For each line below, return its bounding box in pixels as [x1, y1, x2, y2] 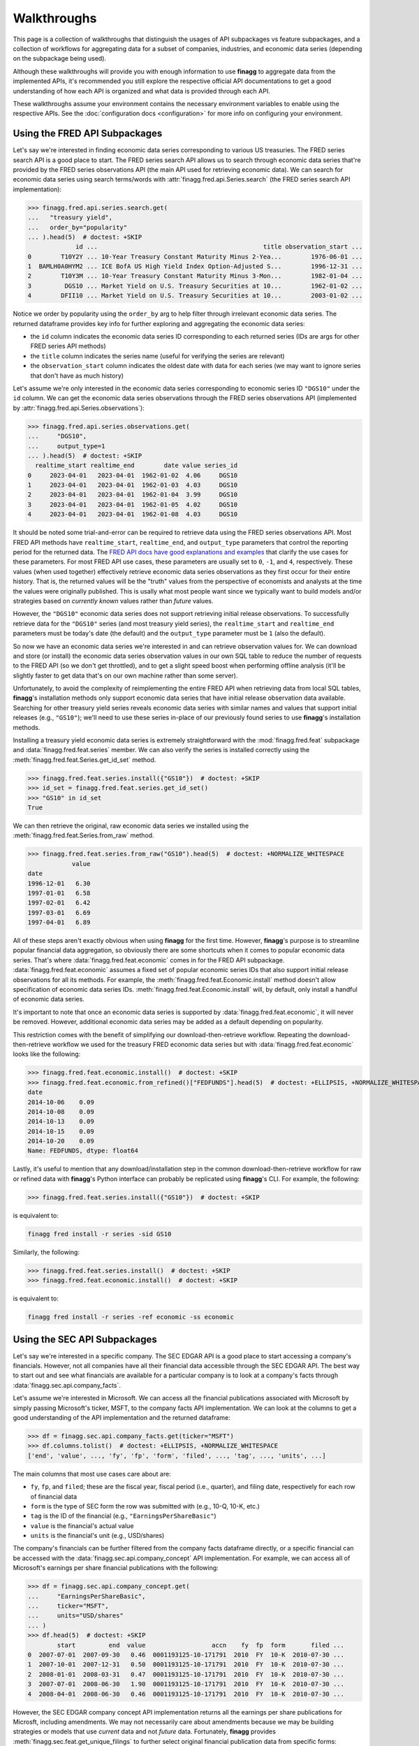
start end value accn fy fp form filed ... [57, 1641, 345, 1649]
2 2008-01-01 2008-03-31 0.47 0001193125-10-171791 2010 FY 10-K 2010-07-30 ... [27, 1670, 345, 1678]
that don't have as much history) [30, 371, 124, 380]
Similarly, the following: [13, 1247, 80, 1256]
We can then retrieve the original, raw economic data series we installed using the [13, 821, 249, 830]
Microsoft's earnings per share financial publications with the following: [13, 1564, 219, 1572]
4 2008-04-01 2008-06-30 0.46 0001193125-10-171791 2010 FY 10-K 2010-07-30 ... [27, 1690, 345, 1698]
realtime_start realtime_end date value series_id [35, 462, 238, 469]
